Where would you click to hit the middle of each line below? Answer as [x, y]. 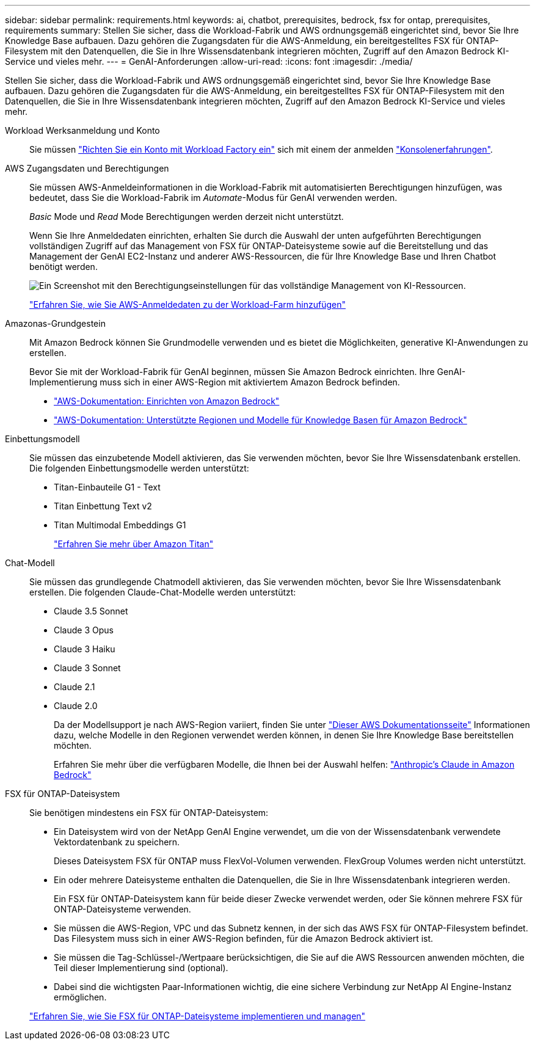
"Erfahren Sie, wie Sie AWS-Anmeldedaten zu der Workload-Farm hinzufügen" [187, 304]
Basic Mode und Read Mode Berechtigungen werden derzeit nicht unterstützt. [187, 217]
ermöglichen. [80, 997]
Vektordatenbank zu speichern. [117, 842]
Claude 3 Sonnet [87, 668]
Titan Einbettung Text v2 [103, 506]
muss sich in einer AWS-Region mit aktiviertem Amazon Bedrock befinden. [250, 382]
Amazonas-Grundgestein [55, 323]
